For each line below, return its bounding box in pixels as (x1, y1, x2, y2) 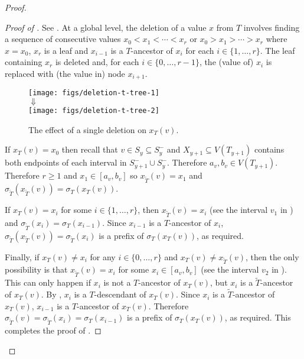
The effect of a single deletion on (28, 123, 146, 135)
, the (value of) (199, 56, 254, 68)
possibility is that (5, 263, 68, 276)
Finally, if (5, 250, 40, 263)
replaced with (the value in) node (5, 67, 125, 79)
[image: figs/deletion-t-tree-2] (28, 106, 159, 115)
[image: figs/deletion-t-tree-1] (28, 89, 159, 98)
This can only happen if (5, 276, 91, 289)
